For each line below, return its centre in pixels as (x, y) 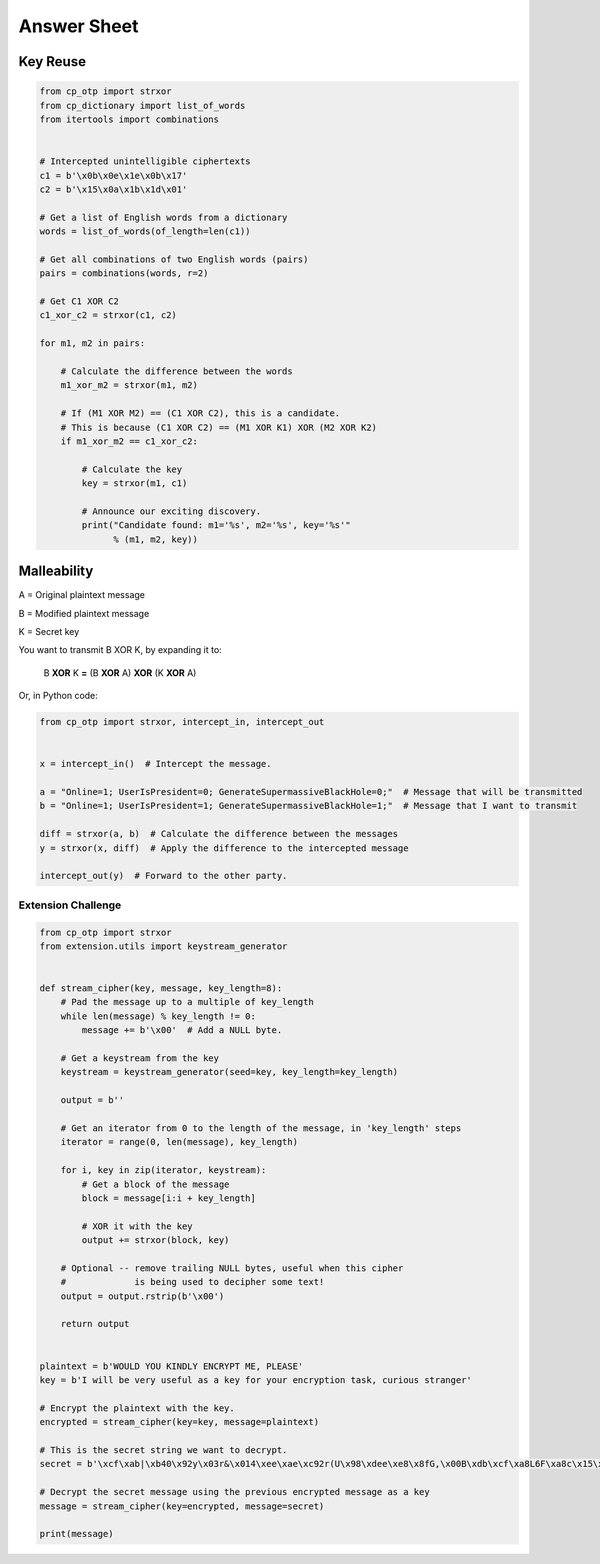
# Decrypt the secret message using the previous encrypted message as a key (234, 1492)
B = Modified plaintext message (84, 613)
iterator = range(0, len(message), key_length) (179, 1142)
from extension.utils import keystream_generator (163, 946)
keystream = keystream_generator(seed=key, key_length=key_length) (229, 1072)
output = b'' (92, 1100)
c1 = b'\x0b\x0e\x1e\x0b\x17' (113, 175)
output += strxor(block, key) (155, 1240)
